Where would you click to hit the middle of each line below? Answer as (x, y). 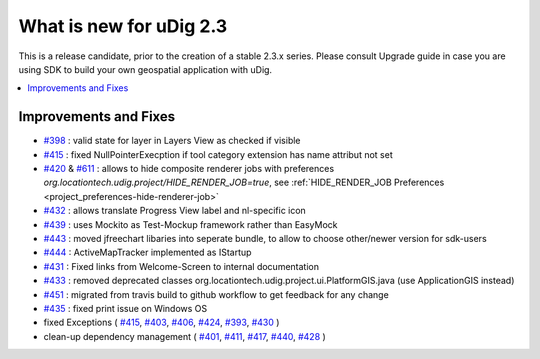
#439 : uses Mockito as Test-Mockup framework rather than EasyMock (190, 224)
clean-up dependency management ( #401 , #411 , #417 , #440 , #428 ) (185, 336)
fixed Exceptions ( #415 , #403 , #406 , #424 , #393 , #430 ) (161, 322)
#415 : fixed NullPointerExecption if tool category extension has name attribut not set (218, 154)
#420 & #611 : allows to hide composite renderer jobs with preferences (189, 169)
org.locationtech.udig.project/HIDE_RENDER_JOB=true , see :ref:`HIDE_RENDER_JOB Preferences (244, 182)
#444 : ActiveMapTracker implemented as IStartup (147, 252)
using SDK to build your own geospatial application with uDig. (145, 69)
